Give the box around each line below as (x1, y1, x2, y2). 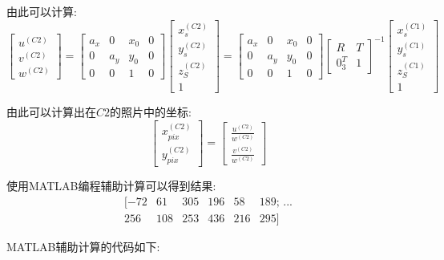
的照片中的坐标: (110, 104, 192, 120)
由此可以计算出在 (6, 104, 96, 120)
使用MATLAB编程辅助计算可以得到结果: (6, 177, 216, 194)
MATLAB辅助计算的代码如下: (6, 238, 160, 254)
